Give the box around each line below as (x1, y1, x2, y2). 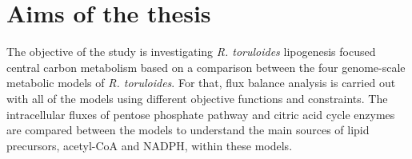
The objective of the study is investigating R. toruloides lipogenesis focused (6, 43, 376, 60)
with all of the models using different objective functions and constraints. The (6, 89, 388, 106)
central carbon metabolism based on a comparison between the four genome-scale (6, 58, 406, 75)
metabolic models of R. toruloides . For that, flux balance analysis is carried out (6, 74, 396, 91)
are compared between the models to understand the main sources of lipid (6, 121, 370, 138)
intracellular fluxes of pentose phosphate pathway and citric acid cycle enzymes (6, 105, 395, 122)
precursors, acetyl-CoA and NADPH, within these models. (6, 137, 293, 153)
